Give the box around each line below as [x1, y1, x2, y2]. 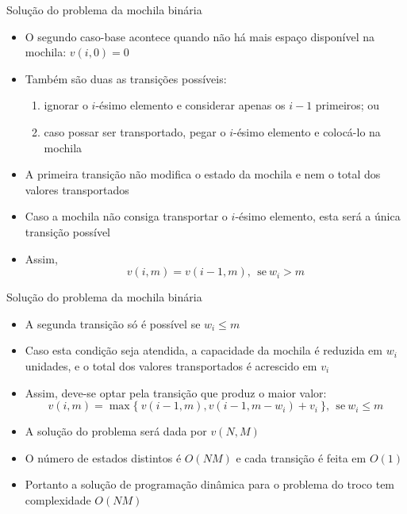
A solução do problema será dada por [25, 423, 207, 439]
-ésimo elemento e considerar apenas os [95, 97, 286, 113]
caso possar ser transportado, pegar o [44, 123, 226, 140]
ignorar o [44, 97, 88, 113]
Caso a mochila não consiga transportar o [25, 208, 228, 224]
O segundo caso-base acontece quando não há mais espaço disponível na [25, 28, 375, 44]
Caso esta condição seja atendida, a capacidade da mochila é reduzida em [25, 342, 382, 359]
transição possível [25, 223, 111, 240]
